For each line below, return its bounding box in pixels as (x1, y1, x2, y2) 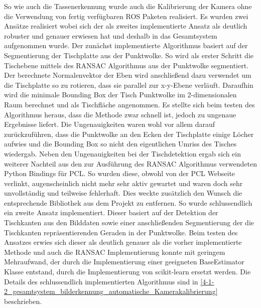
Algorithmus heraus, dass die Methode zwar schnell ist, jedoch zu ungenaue (4, 109, 236, 119)
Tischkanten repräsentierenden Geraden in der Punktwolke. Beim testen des (4, 227, 238, 237)
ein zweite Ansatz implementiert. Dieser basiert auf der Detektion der (4, 207, 218, 218)
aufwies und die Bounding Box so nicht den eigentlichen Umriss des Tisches (4, 138, 237, 149)
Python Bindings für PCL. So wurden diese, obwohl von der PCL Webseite (4, 168, 235, 179)
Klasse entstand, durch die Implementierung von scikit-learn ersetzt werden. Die (4, 266, 251, 277)
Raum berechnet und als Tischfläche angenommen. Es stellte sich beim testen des (4, 99, 255, 109)
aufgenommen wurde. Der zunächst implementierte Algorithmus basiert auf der (4, 40, 248, 51)
